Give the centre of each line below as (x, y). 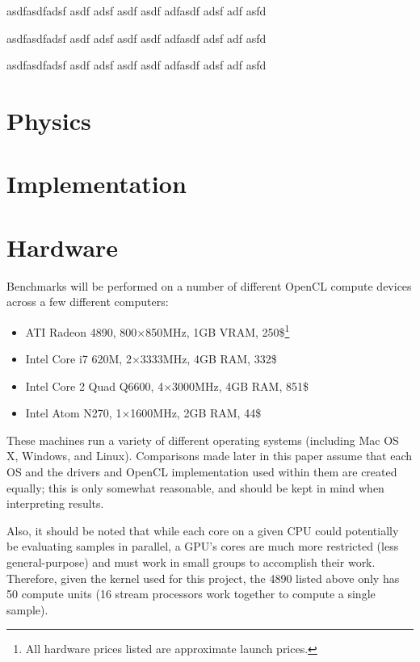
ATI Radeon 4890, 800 (81, 331)
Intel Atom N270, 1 (73, 413)
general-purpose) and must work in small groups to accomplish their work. (191, 562)
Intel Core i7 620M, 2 (78, 359)
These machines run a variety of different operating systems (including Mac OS (203, 440)
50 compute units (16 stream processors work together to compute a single (191, 594)
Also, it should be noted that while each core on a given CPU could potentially (203, 530)
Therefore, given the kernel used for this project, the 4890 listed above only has (203, 578)
